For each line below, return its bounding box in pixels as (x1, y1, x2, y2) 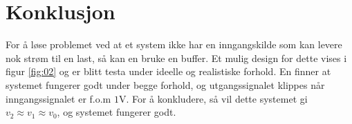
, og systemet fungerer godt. (57, 105, 176, 119)
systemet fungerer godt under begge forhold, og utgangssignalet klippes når (6, 77, 325, 92)
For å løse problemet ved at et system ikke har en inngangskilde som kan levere (6, 37, 342, 52)
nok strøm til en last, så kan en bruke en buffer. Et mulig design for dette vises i (6, 50, 347, 65)
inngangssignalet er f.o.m (6, 91, 111, 105)
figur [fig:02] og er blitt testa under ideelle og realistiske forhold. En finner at (6, 64, 331, 79)
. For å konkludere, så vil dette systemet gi (126, 91, 308, 105)
